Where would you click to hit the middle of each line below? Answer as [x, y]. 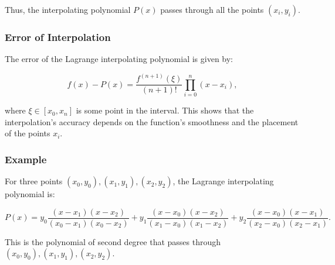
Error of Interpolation [58, 37]
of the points [28, 133]
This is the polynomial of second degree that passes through [113, 241]
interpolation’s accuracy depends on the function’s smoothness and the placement [152, 121]
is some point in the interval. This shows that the [165, 110]
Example [26, 159]
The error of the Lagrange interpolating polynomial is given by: [119, 59]
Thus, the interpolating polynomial [68, 9]
